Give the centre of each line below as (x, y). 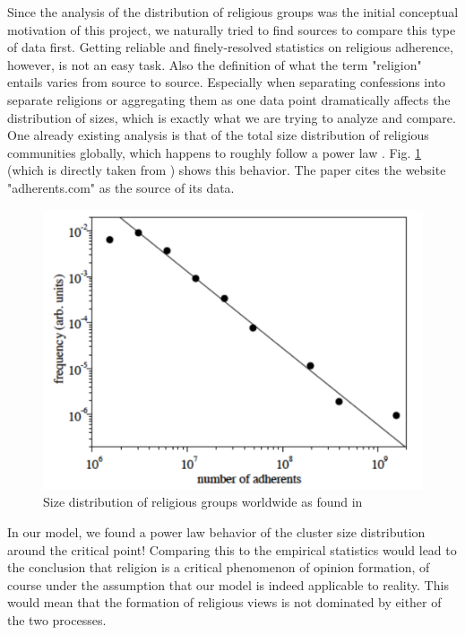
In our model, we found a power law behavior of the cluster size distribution (216, 531)
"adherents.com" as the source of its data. (121, 187)
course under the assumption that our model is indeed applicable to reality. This (228, 584)
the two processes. (57, 619)
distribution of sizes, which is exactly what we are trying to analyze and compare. (232, 117)
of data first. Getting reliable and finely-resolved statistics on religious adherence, (230, 47)
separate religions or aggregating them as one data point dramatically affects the (229, 99)
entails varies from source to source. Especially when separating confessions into (227, 82)
